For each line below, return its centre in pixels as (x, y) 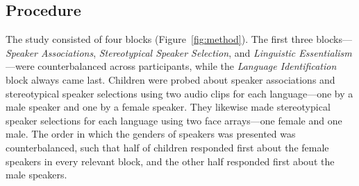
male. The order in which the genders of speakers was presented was (151, 134)
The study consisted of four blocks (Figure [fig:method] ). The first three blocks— (179, 39)
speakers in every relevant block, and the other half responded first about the (170, 161)
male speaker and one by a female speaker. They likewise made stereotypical (168, 107)
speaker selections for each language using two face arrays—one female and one (174, 120)
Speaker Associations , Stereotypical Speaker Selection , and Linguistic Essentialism (179, 52)
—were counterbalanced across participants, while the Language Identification (171, 66)
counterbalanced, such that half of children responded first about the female (167, 147)
